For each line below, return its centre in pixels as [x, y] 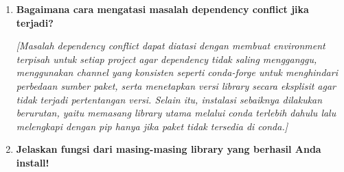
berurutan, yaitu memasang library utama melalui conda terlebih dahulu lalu [176, 113]
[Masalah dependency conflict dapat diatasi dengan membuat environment [171, 46]
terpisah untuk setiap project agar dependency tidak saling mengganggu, [167, 59]
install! [33, 162]
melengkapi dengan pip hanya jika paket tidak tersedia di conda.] [152, 126]
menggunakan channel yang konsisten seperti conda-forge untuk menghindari [177, 72]
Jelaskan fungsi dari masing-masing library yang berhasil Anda [169, 149]
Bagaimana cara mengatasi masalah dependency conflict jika [162, 9]
